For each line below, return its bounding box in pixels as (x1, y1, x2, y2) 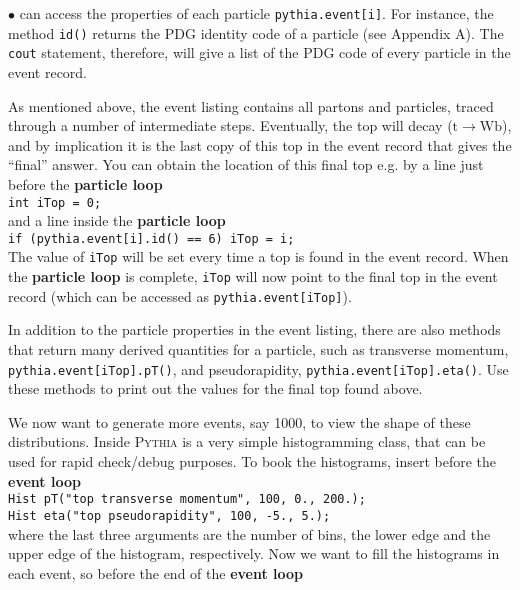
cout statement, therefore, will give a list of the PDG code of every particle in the (8, 42, 511, 63)
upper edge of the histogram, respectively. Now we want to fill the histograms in (8, 543, 500, 564)
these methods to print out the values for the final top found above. (8, 378, 423, 399)
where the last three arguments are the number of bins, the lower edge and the (8, 523, 491, 544)
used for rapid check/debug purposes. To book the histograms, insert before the (8, 451, 496, 472)
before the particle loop (8, 173, 163, 194)
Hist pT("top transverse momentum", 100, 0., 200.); (8, 492, 366, 507)
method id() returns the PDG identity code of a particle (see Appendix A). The (8, 22, 504, 43)
